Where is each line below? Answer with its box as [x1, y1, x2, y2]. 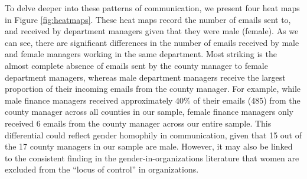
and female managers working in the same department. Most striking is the [5, 48, 277, 60]
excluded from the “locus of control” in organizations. [5, 163, 199, 175]
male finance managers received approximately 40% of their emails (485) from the [5, 94, 301, 106]
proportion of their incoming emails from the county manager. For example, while [5, 82, 301, 95]
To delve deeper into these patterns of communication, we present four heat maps [5, 2, 300, 14]
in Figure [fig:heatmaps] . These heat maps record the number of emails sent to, [5, 13, 291, 25]
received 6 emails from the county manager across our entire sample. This [5, 117, 272, 129]
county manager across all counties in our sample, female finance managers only [5, 105, 293, 118]
